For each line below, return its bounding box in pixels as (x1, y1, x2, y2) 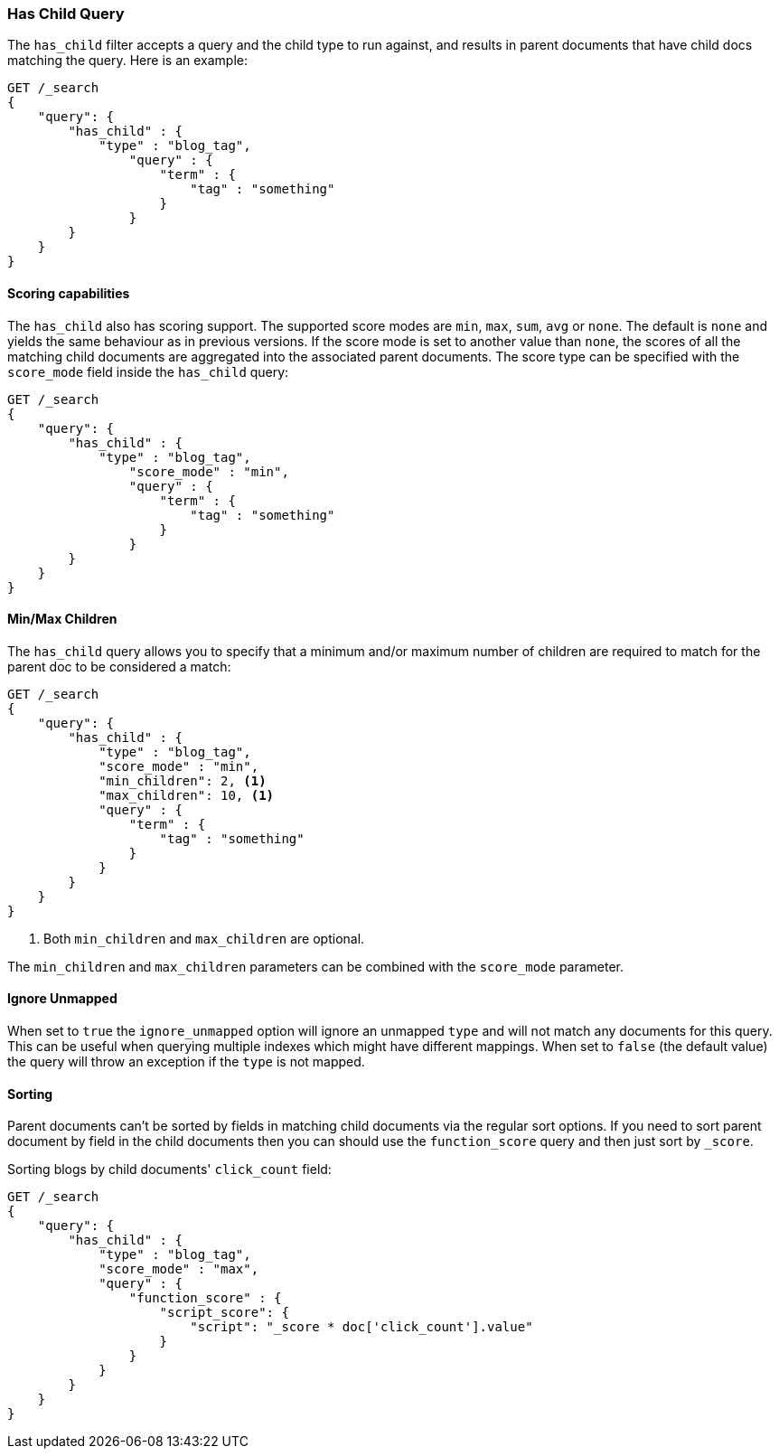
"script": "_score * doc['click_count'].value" (190, 1320, 533, 1335)
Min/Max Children (7, 611, 117, 627)
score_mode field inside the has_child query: (7, 363, 289, 380)
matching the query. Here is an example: (7, 52, 248, 69)
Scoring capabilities (7, 285, 130, 301)
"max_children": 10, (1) (99, 787, 275, 803)
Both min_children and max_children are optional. (43, 930, 365, 946)
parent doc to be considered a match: (7, 658, 231, 674)
